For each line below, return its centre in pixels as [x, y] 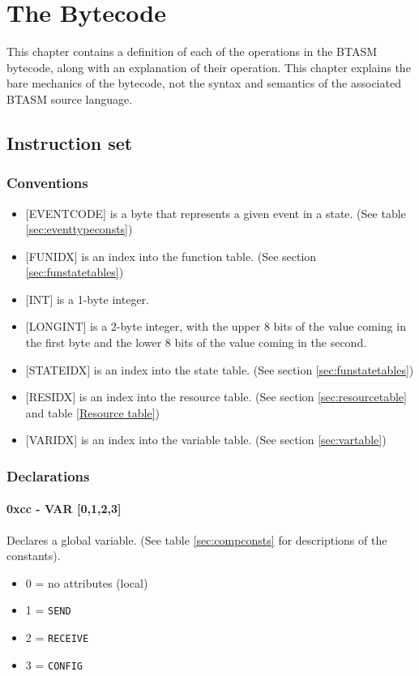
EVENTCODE [66, 213]
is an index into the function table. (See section [199, 256]
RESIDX [51, 397]
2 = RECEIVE [57, 637]
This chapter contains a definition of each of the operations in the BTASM [192, 51]
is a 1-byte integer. [103, 299]
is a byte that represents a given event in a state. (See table [258, 213]
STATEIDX [58, 369]
